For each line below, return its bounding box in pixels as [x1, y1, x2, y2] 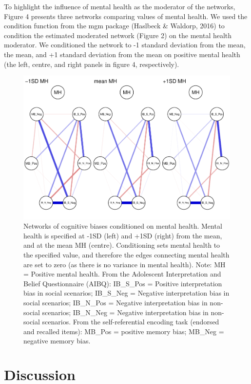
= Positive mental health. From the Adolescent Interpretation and [23, 269, 221, 279]
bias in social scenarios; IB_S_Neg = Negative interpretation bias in [23, 288, 230, 298]
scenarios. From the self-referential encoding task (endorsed [42, 317, 219, 327]
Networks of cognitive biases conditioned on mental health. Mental [23, 221, 222, 231]
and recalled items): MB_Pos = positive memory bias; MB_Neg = [23, 326, 224, 336]
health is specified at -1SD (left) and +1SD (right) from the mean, [23, 230, 222, 240]
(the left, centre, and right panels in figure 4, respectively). [4, 59, 179, 69]
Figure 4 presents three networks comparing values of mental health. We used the [4, 11, 248, 21]
